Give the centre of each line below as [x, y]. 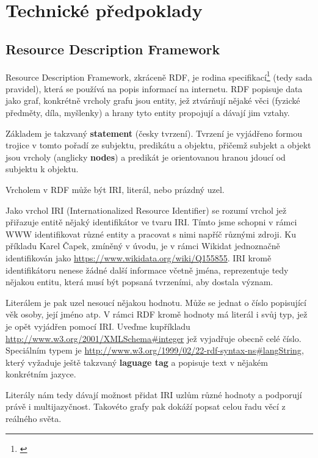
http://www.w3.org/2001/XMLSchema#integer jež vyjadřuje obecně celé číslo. [154, 338]
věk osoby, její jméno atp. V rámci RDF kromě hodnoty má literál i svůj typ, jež [157, 314]
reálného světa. [34, 419]
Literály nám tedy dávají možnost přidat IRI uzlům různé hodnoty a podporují [154, 394]
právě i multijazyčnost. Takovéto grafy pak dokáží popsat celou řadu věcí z [146, 406]
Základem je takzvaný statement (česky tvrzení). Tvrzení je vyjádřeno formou [154, 133]
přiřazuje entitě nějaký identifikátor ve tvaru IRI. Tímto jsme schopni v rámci [151, 222]
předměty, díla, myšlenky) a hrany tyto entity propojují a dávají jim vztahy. [148, 113]
